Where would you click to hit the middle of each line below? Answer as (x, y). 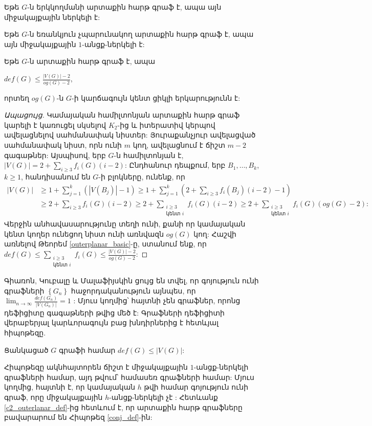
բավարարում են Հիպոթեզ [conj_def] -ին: (78, 417)
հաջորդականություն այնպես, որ (133, 290)
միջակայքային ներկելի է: (52, 17)
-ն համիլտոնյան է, (149, 155)
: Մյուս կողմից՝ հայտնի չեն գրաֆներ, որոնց (157, 300)
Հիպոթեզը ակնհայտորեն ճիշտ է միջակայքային (96, 367)
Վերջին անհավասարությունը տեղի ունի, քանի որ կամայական (125, 224)
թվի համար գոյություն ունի (196, 387)
